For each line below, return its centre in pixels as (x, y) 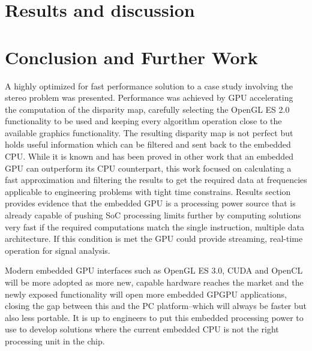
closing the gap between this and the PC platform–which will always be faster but (156, 306)
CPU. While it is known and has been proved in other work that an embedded (149, 156)
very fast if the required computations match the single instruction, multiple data (155, 226)
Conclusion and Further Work (131, 57)
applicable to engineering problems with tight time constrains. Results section (148, 191)
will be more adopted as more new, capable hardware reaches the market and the (154, 282)
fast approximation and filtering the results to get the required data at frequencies (156, 180)
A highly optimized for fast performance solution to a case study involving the (149, 85)
